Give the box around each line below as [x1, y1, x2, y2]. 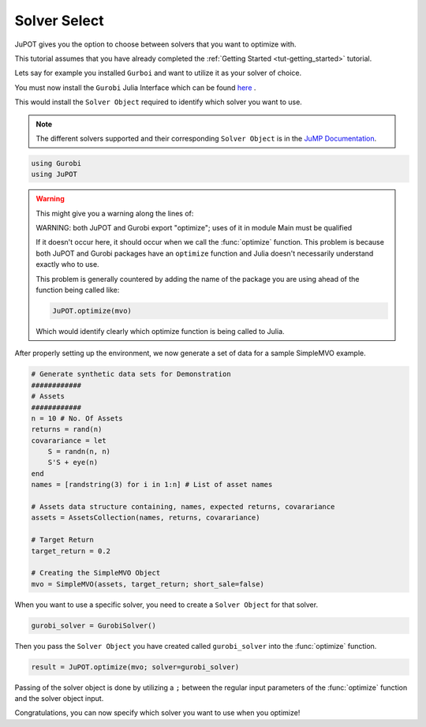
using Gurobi [31, 159, 82, 167]
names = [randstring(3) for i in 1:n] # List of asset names [31, 480, 273, 489]
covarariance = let [31, 436, 106, 445]
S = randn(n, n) [47, 447, 110, 456]
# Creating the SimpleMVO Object [31, 568, 161, 578]
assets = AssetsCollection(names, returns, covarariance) [31, 513, 260, 523]
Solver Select [14, 12, 104, 29]
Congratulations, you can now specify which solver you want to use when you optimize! [14, 708, 301, 718]
